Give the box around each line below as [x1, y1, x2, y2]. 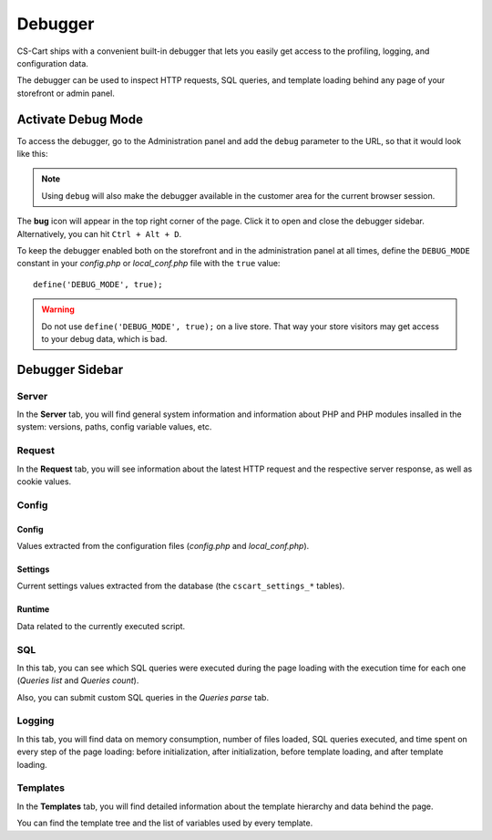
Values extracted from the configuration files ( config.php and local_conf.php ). [16, 540, 310, 551]
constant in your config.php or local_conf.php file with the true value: [16, 258, 281, 269]
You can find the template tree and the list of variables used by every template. [16, 817, 313, 829]
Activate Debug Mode [16, 111, 143, 127]
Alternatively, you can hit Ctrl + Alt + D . [16, 228, 182, 239]
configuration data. [16, 57, 88, 68]
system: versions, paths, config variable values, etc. [16, 421, 212, 432]
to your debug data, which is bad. [41, 333, 168, 344]
